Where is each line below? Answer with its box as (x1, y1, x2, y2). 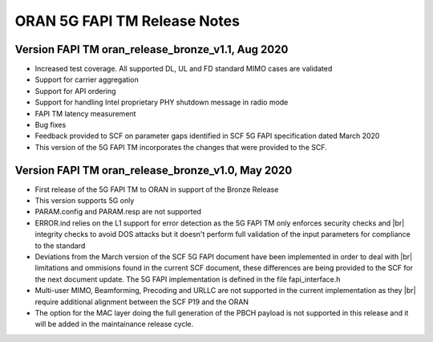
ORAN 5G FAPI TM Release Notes (14, 12, 241, 30)
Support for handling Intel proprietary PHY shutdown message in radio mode (34, 97, 289, 108)
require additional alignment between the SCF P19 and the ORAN (34, 297, 249, 307)
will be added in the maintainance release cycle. (34, 320, 194, 329)
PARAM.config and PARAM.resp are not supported (34, 207, 202, 217)
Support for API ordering (34, 86, 116, 96)
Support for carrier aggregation (34, 75, 140, 84)
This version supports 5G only (34, 196, 135, 206)
